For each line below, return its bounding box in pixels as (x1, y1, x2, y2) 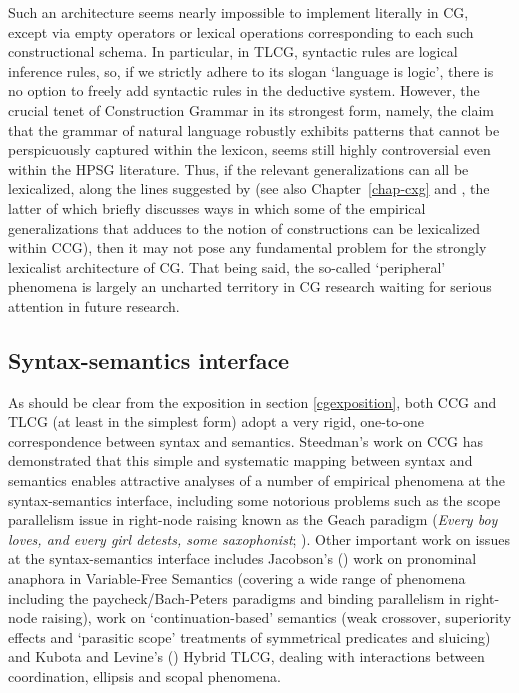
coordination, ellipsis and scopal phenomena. (8, 666, 281, 687)
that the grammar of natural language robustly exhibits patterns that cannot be (8, 119, 500, 140)
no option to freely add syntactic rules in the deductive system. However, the (8, 80, 480, 101)
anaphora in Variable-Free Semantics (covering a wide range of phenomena (8, 568, 466, 589)
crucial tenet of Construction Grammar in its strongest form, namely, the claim (8, 99, 494, 120)
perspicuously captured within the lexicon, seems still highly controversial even (8, 139, 491, 160)
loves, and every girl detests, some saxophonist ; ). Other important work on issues (8, 528, 510, 549)
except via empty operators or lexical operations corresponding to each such (8, 21, 474, 42)
